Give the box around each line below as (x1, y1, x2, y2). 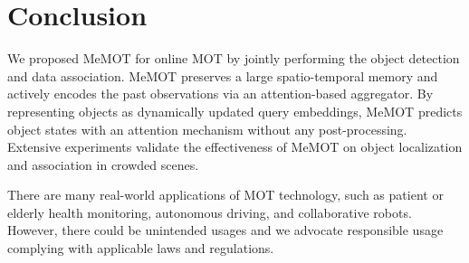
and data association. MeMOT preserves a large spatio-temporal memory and (7, 66, 438, 85)
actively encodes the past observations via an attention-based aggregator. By (7, 84, 434, 103)
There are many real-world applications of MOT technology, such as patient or (7, 185, 444, 204)
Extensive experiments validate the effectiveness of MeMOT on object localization (7, 137, 463, 156)
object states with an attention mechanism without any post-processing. (7, 119, 407, 138)
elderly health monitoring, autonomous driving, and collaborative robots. (7, 202, 412, 221)
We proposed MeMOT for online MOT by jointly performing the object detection (7, 49, 460, 68)
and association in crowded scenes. (7, 155, 199, 174)
